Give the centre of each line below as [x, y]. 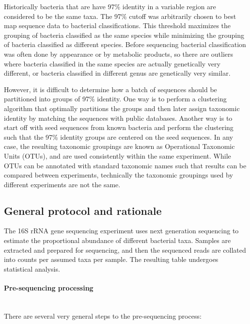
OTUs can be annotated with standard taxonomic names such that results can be [125, 165]
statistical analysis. [32, 268]
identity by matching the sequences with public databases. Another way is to [118, 118]
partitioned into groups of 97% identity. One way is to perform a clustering [115, 99]
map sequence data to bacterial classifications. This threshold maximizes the [117, 25]
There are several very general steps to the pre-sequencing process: [103, 316]
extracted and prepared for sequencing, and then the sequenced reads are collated [125, 250]
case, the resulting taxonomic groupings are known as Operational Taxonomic [119, 146]
